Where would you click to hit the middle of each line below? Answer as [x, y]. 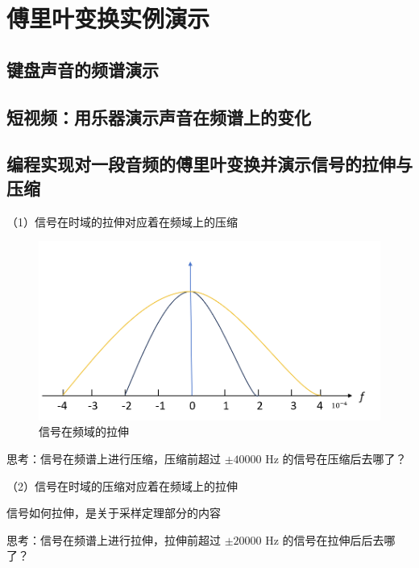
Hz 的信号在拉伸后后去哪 [330, 539]
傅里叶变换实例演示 [108, 18]
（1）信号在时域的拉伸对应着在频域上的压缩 [122, 221]
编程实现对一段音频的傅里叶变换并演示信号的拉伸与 [209, 164]
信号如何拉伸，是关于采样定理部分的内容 [114, 513]
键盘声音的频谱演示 [83, 69]
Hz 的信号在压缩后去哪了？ [336, 458]
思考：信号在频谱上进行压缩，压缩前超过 [114, 458]
